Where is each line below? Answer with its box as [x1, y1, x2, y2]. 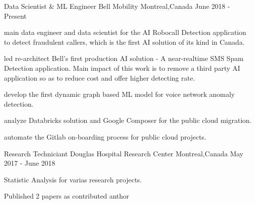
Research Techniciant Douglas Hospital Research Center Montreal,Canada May [4, 148, 244, 158]
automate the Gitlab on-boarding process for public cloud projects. [4, 131, 207, 142]
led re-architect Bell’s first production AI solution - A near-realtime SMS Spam [4, 53, 244, 63]
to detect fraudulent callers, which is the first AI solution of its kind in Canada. [4, 36, 245, 47]
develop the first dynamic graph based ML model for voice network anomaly [4, 89, 235, 99]
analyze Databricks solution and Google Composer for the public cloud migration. [4, 115, 252, 125]
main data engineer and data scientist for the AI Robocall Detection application [4, 27, 247, 37]
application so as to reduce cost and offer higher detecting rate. [4, 72, 195, 83]
